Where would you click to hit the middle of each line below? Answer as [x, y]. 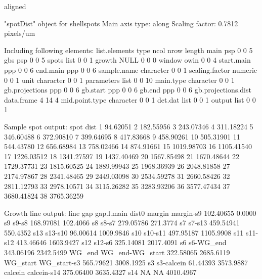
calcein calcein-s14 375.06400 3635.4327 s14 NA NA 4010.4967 [100, 272]
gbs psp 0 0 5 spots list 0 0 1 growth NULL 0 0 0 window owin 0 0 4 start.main [127, 60]
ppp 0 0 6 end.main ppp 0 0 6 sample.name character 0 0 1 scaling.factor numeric [131, 69]
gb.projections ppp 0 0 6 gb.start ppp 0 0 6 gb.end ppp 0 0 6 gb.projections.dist [128, 90]
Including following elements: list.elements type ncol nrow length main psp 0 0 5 [128, 50]
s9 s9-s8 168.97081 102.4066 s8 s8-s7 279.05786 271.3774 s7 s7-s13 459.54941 [122, 223]
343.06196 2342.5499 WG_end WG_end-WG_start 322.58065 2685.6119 [117, 252]
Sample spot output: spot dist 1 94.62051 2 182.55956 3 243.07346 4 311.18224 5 [129, 126]
